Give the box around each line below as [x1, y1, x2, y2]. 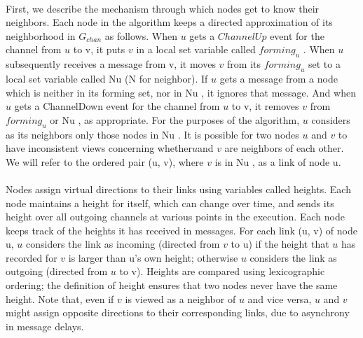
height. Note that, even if [6, 291, 114, 306]
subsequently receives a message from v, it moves [6, 57, 216, 71]
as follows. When [104, 28, 177, 43]
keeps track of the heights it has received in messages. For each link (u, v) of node [6, 223, 357, 237]
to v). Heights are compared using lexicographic [119, 264, 325, 279]
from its [227, 57, 261, 71]
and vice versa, [247, 291, 312, 306]
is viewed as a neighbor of [125, 291, 236, 306]
